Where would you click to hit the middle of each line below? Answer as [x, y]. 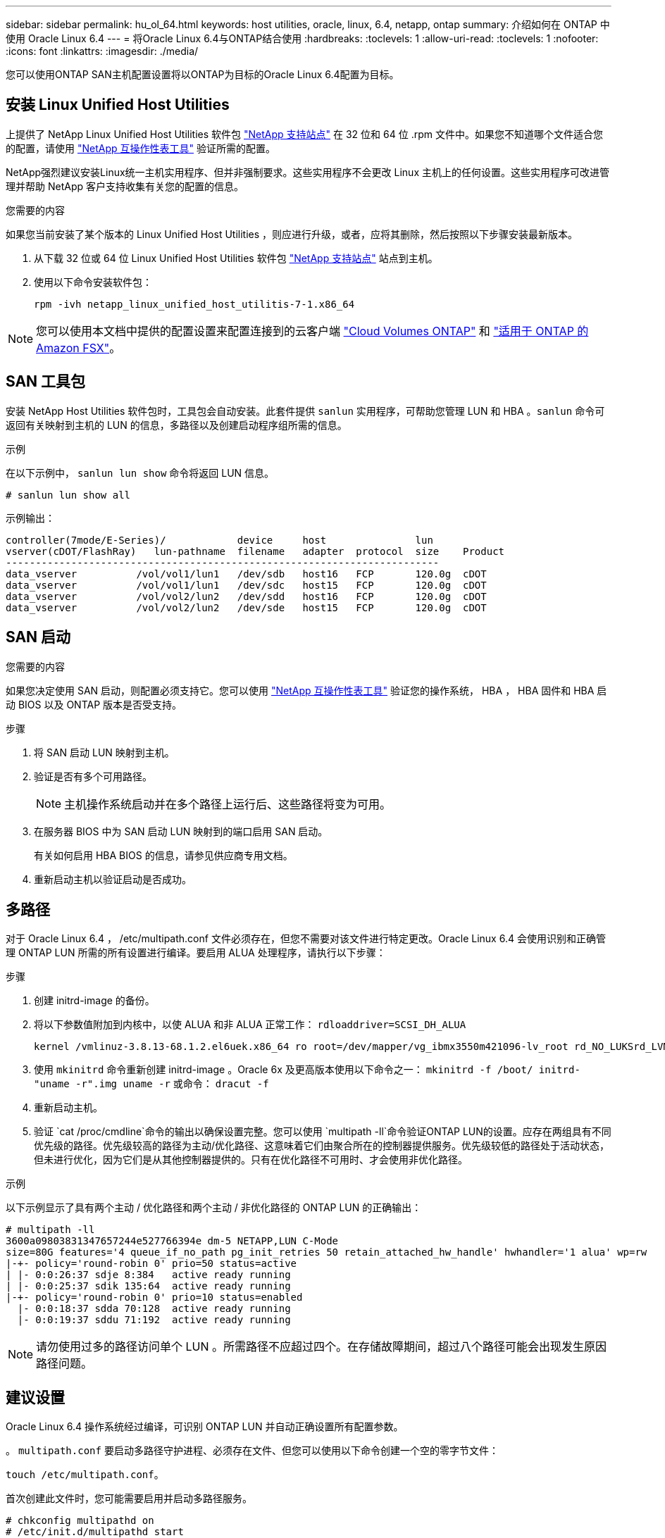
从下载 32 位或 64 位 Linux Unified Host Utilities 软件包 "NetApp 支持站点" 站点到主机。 [236, 258]
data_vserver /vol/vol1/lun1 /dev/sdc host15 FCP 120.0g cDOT [246, 585]
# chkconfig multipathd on [80, 1521]
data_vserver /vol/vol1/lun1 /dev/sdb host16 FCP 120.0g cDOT [246, 574]
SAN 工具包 [46, 382]
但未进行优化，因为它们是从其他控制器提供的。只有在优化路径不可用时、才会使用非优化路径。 [251, 1160]
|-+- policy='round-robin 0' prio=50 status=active [151, 1264]
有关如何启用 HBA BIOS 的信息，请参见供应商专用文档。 [163, 855]
